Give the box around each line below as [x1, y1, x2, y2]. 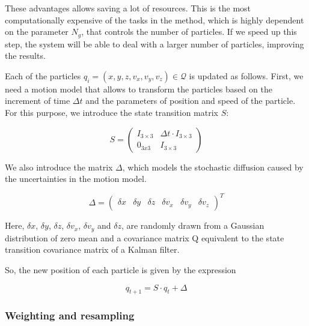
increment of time [5, 94, 70, 107]
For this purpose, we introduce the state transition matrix [5, 106, 218, 119]
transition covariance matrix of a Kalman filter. [5, 243, 180, 256]
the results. [5, 49, 46, 62]
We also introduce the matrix [5, 160, 113, 173]
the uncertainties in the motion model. [5, 172, 147, 185]
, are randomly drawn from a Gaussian [121, 219, 265, 232]
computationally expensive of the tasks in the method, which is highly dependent [5, 13, 304, 26]
